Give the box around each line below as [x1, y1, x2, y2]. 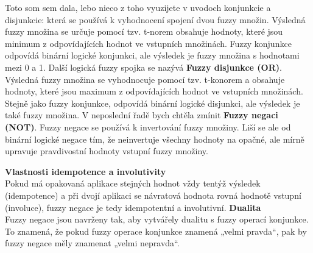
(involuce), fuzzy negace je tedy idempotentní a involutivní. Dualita [5, 201, 261, 213]
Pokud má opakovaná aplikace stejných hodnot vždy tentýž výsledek [5, 177, 261, 190]
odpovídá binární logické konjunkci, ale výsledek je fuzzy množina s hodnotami [5, 49, 300, 62]
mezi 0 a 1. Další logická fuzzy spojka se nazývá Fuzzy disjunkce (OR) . [5, 60, 282, 73]
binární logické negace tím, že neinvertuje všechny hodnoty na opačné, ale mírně [5, 132, 304, 145]
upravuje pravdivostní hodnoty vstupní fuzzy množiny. [5, 144, 208, 157]
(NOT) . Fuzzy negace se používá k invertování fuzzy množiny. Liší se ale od [5, 120, 291, 133]
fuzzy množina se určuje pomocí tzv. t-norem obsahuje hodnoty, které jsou [5, 25, 283, 38]
